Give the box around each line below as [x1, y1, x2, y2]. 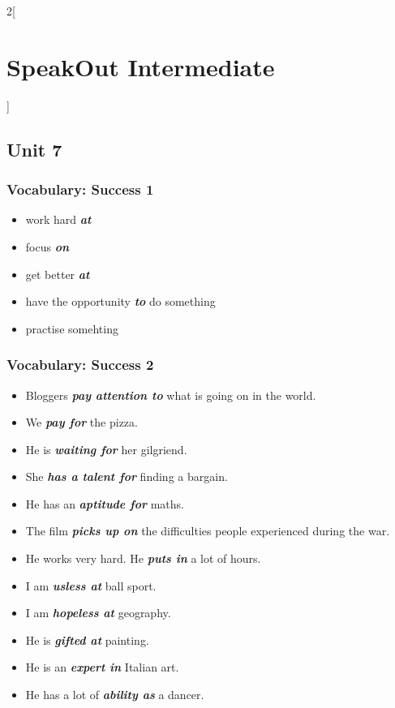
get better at [25, 265, 90, 282]
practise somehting [25, 320, 118, 337]
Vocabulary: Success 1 [6, 179, 154, 200]
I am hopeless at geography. [25, 604, 171, 621]
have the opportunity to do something [25, 293, 216, 310]
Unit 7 [6, 136, 62, 161]
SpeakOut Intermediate [6, 49, 275, 83]
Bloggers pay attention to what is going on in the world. [25, 386, 316, 403]
